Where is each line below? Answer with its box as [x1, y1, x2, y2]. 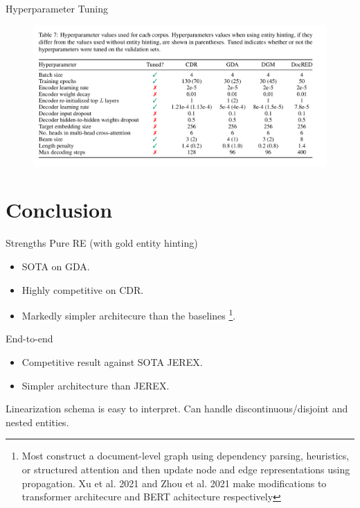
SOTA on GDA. [21, 259, 90, 273]
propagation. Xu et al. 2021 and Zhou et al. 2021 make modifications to [21, 475, 327, 490]
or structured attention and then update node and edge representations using [21, 462, 350, 476]
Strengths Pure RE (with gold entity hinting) [6, 236, 198, 250]
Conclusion [6, 195, 113, 224]
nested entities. [6, 414, 69, 429]
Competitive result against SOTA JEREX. [21, 355, 203, 369]
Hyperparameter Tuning [6, 1, 108, 15]
